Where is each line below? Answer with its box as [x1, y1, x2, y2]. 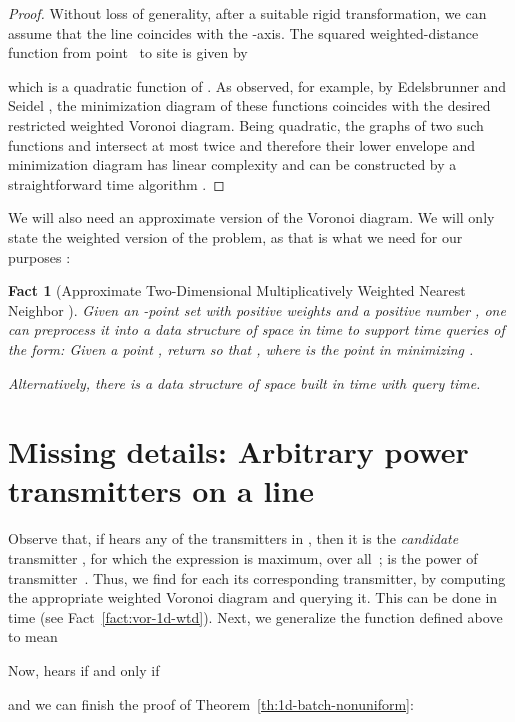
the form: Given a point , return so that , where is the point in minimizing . [8, 338, 474, 359]
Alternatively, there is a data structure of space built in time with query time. [8, 372, 481, 393]
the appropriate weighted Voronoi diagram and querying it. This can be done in [8, 587, 498, 608]
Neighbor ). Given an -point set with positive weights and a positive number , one [8, 299, 506, 320]
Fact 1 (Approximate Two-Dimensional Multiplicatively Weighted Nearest [8, 280, 466, 301]
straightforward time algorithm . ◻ [8, 173, 225, 194]
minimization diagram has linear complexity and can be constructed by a [8, 154, 457, 175]
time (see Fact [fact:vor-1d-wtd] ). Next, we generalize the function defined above [8, 606, 503, 627]
